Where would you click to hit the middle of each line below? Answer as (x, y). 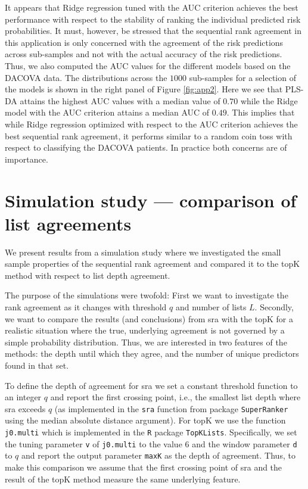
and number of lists (211, 307)
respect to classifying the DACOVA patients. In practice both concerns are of (146, 147)
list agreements (68, 223)
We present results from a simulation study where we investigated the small (143, 252)
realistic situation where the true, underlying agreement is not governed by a (145, 330)
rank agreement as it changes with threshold (86, 307)
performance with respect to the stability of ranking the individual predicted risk (153, 19)
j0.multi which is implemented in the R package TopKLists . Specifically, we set (151, 432)
